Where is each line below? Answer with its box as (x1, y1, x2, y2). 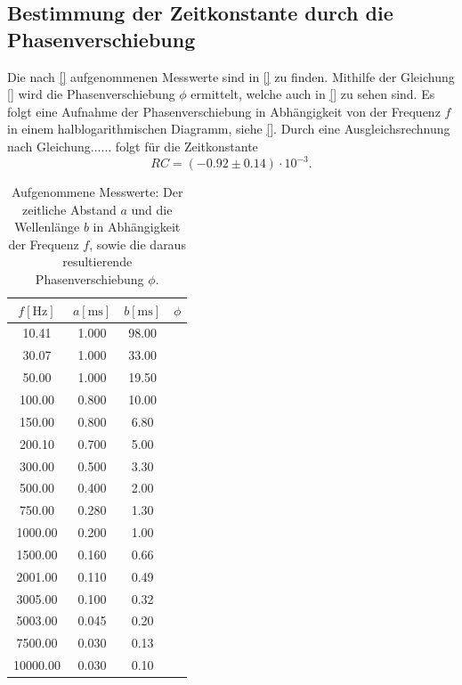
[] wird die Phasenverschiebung (7, 85, 175, 103)
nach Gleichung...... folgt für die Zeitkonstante (7, 136, 258, 155)
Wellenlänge (14, 217, 80, 236)
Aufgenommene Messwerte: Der (11, 183, 183, 201)
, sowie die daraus (89, 234, 186, 253)
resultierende (62, 252, 133, 271)
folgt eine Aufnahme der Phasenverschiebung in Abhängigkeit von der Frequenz (7, 102, 441, 120)
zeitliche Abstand (21, 200, 117, 218)
